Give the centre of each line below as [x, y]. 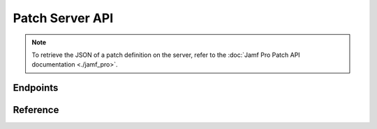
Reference [36, 110]
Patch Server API [63, 18]
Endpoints [36, 88]
